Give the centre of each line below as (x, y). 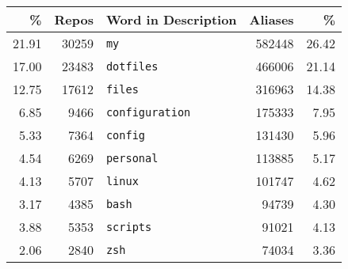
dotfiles (132, 66)
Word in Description (171, 19)
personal (132, 158)
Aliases (272, 19)
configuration (148, 112)
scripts (129, 227)
